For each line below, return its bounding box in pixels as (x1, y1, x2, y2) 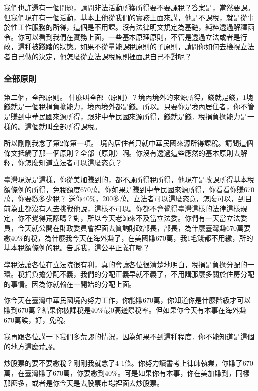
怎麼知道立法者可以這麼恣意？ (24, 157, 122, 168)
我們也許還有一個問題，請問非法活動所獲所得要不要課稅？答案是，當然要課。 (4, 2, 254, 12)
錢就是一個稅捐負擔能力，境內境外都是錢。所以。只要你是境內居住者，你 (4, 101, 240, 112)
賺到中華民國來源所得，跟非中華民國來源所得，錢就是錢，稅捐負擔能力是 (10, 111, 247, 121)
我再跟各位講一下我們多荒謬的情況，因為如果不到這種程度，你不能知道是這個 (4, 331, 254, 342)
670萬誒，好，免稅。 (4, 314, 70, 325)
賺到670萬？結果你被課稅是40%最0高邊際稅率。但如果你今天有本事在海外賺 (4, 305, 246, 315)
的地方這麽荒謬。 (4, 341, 60, 351)
